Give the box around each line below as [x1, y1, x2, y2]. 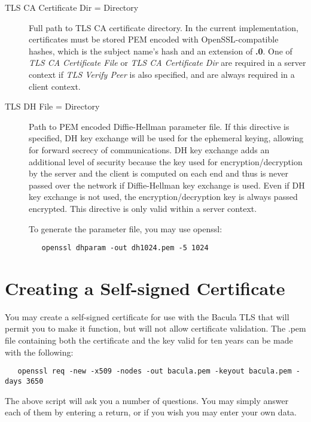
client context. [29, 80, 81, 92]
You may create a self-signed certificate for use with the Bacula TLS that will [5, 310, 289, 323]
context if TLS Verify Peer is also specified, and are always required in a [29, 68, 295, 80]
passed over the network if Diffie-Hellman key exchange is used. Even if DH [29, 178, 305, 191]
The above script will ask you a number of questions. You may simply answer [5, 394, 289, 406]
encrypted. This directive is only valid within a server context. [29, 202, 257, 214]
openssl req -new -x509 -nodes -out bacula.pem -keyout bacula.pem [17, 367, 292, 376]
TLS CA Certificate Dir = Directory [5, 1, 139, 13]
